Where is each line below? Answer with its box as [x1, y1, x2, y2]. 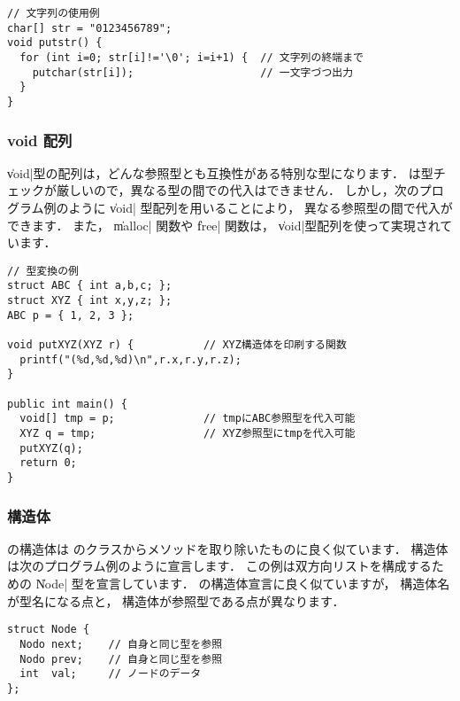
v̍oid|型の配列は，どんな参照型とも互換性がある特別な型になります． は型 [7, 163, 433, 182]
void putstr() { [7, 36, 103, 50]
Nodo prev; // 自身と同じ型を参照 [19, 652, 223, 666]
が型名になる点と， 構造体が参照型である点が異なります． [7, 591, 345, 610]
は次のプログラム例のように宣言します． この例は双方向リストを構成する [7, 557, 432, 575]
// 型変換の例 [7, 264, 79, 277]
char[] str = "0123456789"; [7, 21, 172, 35]
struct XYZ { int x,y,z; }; [7, 294, 172, 308]
